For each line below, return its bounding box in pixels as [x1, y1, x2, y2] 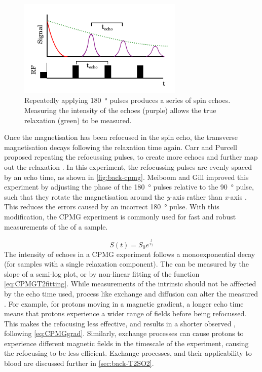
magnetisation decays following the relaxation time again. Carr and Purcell [4, 141, 237, 152]
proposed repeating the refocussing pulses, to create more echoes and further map [4, 152, 258, 162]
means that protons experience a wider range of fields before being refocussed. [4, 308, 247, 319]
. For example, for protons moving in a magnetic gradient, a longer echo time [4, 298, 244, 309]
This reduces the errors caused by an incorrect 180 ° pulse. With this [4, 201, 219, 212]
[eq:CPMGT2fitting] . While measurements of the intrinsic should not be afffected [4, 278, 256, 289]
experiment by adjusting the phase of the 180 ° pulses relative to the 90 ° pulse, [4, 181, 254, 192]
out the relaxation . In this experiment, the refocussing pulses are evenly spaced [4, 161, 252, 172]
